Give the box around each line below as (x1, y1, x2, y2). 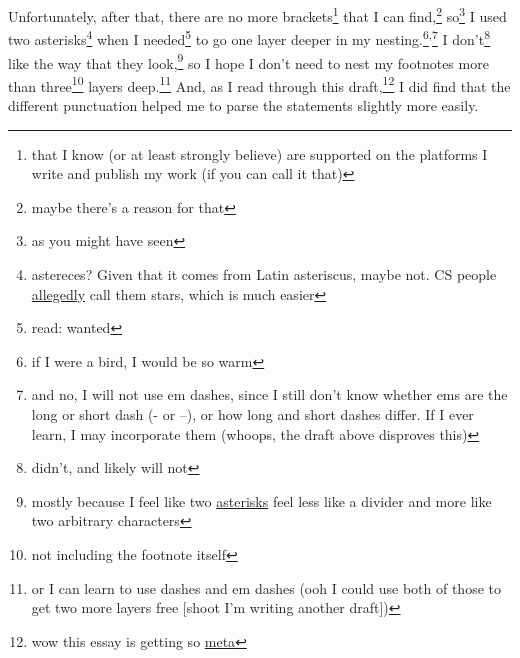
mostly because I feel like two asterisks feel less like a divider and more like (31, 490, 492, 511)
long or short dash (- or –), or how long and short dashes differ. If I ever (31, 403, 474, 424)
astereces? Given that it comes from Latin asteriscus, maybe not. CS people (31, 263, 497, 284)
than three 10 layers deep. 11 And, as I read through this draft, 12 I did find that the (8, 72, 511, 96)
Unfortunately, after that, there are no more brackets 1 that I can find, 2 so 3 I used (8, 3, 507, 26)
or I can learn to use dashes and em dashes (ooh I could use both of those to (31, 577, 501, 598)
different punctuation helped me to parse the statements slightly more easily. (8, 95, 479, 115)
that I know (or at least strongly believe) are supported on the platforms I (31, 143, 488, 164)
